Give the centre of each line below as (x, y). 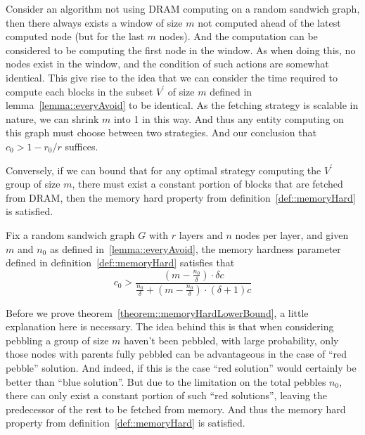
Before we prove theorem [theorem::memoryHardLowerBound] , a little (157, 312)
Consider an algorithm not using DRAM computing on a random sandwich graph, (183, 8)
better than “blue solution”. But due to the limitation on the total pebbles (166, 381)
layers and (201, 234)
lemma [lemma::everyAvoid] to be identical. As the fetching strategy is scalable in (182, 105)
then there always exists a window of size (94, 22)
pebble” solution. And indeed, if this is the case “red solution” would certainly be (181, 367)
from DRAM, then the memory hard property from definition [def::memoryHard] (181, 197)
